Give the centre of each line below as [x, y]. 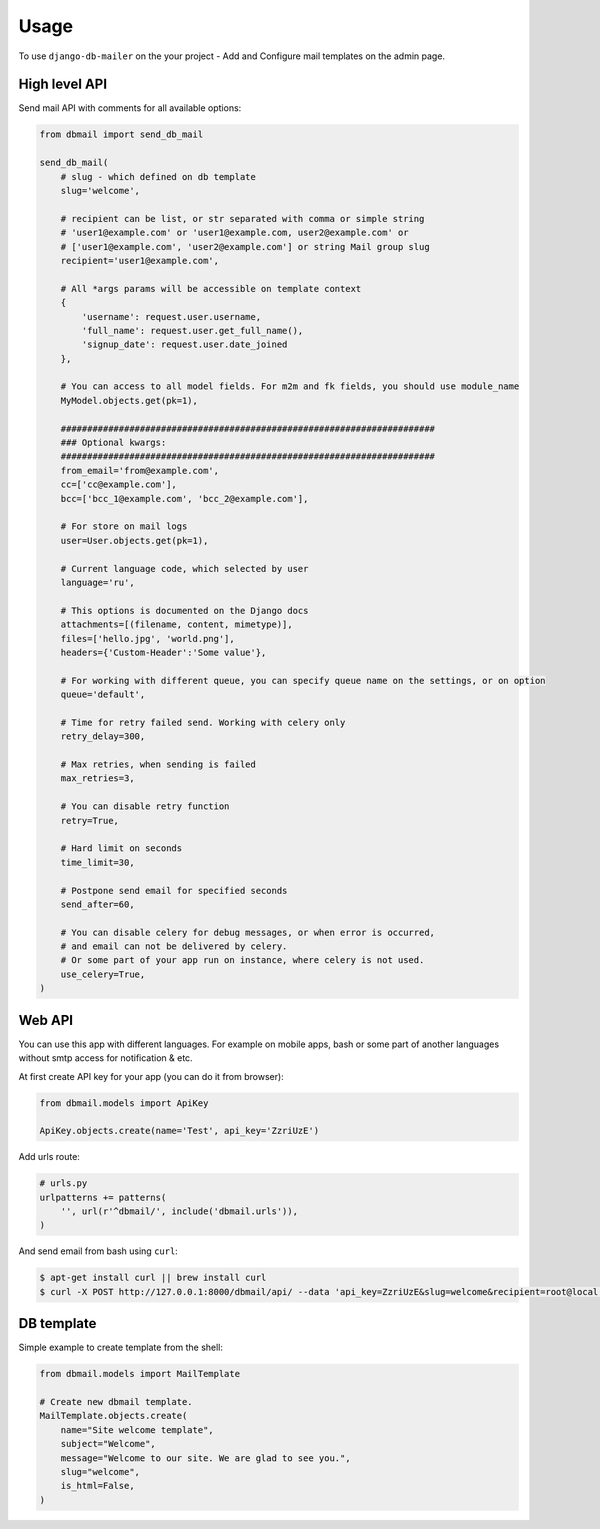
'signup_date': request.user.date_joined [184, 344]
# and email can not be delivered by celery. [174, 946]
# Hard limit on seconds [121, 848]
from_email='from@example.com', [140, 470]
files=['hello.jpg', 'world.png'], [147, 638]
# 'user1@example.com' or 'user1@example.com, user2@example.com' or [234, 233]
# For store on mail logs [124, 526]
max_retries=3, [97, 778]
